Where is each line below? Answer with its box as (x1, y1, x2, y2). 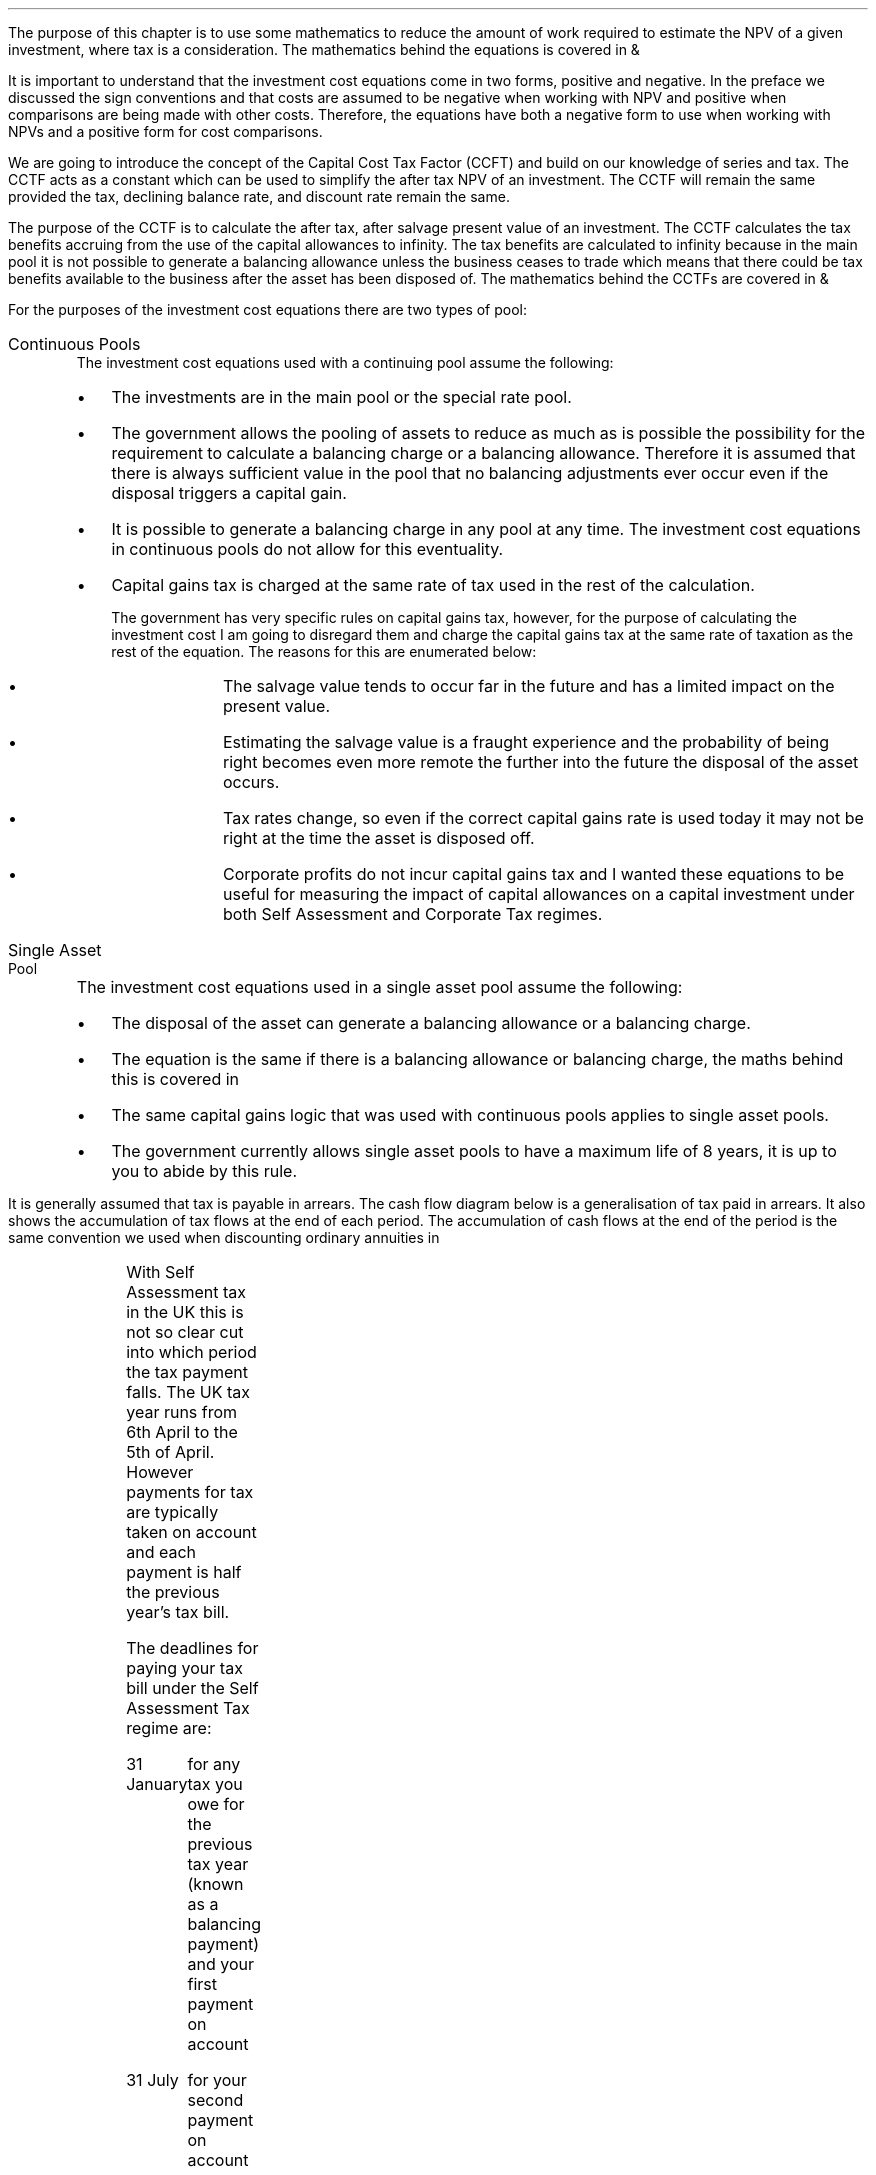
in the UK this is (126, 1302, 244, 1322)
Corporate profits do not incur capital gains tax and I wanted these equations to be (222, 864, 845, 884)
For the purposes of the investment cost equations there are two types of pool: (8, 301, 528, 318)
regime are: (126, 1718, 212, 1738)
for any (187, 1754, 241, 1774)
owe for (187, 1794, 245, 1814)
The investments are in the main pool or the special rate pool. (111, 387, 572, 407)
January (126, 1774, 188, 1794)
